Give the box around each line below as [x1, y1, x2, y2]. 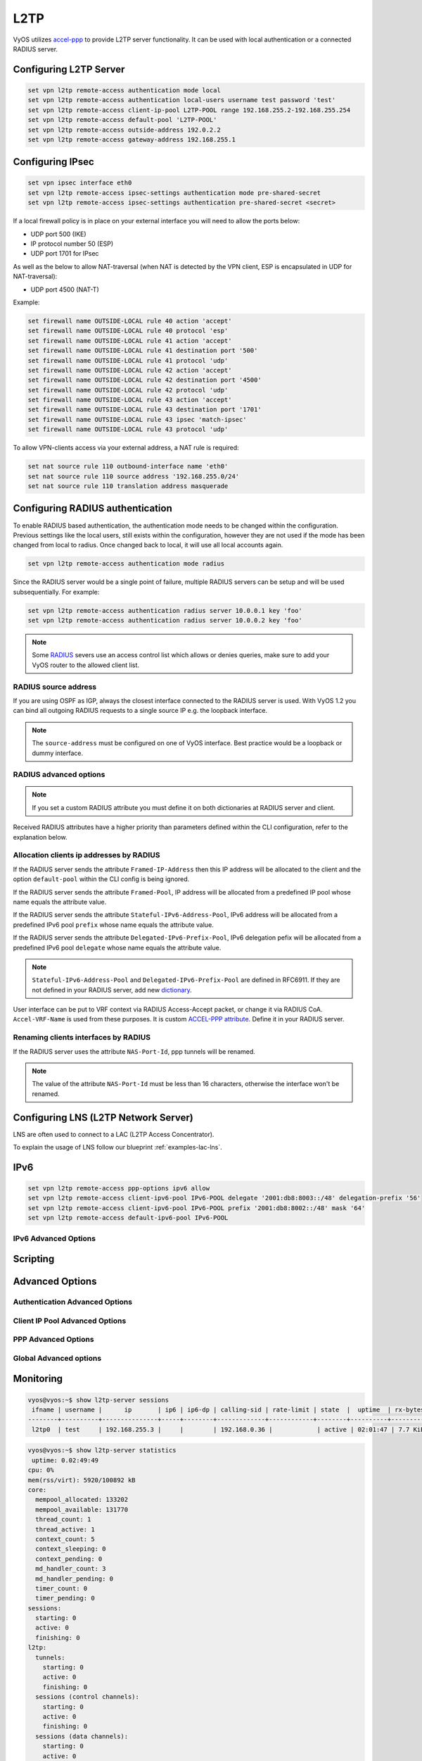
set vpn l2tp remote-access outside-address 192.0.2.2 [27, 125, 221, 134]
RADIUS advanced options [13, 770, 105, 780]
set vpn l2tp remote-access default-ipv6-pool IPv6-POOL [27, 1214, 229, 1222]
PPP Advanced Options [13, 1335, 94, 1345]
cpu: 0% [27, 1466, 54, 1474]
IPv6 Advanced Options [13, 1233, 96, 1243]
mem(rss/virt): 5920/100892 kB [27, 1476, 136, 1484]
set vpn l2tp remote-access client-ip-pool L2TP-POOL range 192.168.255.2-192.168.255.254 [27, 106, 351, 114]
